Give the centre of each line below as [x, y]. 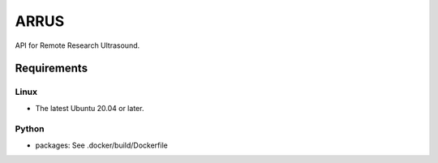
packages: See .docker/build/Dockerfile [101, 145]
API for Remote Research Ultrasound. [77, 45]
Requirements [52, 69]
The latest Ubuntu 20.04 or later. [90, 108]
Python [30, 129]
